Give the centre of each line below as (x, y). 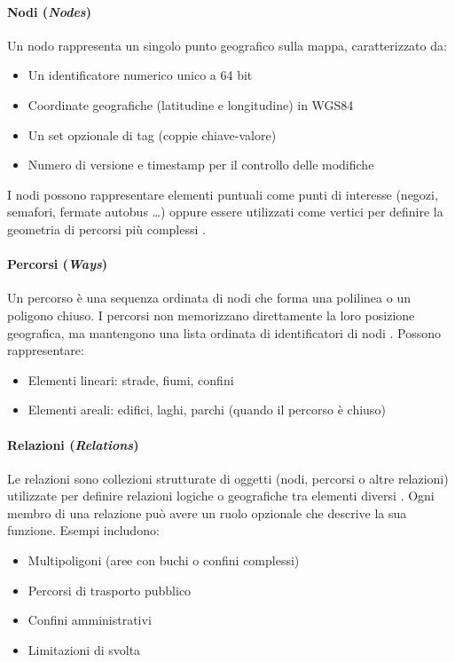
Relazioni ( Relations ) (73, 444)
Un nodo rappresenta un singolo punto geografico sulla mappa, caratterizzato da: (227, 45)
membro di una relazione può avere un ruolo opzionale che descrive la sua (207, 512)
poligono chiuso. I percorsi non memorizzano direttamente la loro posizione (211, 315)
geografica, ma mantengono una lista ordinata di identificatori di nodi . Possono (224, 332)
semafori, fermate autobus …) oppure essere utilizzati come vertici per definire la (225, 212)
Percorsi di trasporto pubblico (110, 590)
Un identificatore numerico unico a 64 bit (140, 75)
